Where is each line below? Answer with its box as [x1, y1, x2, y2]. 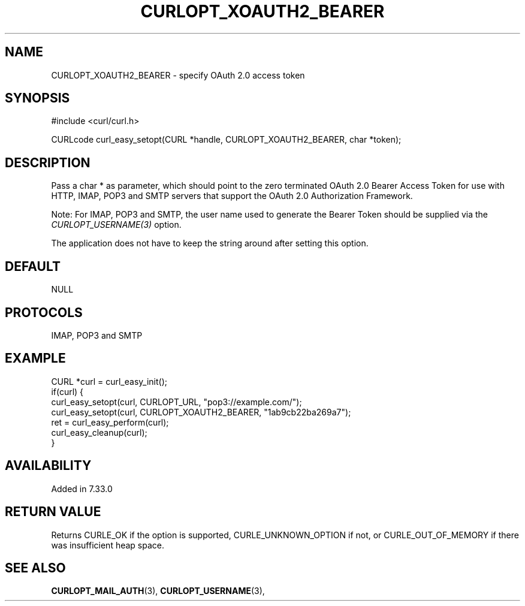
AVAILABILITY [5, 458, 92, 474]
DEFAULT [5, 258, 61, 274]
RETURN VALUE [5, 504, 101, 520]
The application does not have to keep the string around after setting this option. [51, 238, 369, 249]
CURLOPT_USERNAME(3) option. [51, 219, 182, 230]
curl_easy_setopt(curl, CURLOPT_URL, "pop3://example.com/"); [51, 396, 302, 407]
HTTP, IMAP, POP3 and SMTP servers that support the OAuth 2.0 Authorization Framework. [51, 191, 413, 201]
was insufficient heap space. [51, 539, 165, 550]
